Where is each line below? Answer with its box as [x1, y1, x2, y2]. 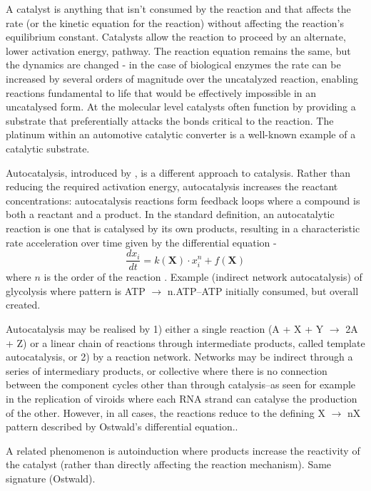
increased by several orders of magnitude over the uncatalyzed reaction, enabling [6, 71, 358, 86]
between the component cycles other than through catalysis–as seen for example [6, 377, 356, 392]
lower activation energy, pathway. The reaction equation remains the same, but [6, 43, 351, 58]
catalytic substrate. [6, 140, 90, 155]
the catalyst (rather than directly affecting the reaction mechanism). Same [6, 457, 332, 472]
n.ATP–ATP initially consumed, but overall [167, 283, 359, 298]
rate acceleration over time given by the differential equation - [6, 234, 277, 249]
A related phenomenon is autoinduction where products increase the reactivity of [6, 443, 360, 458]
